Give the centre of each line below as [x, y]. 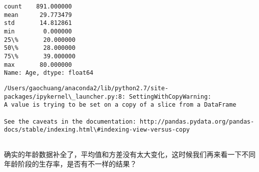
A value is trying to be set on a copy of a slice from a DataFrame [120, 105]
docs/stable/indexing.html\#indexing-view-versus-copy [97, 130]
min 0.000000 [38, 31]
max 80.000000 [38, 65]
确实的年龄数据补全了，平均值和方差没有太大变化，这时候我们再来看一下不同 [130, 154]
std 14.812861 [38, 23]
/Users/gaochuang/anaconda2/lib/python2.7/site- [86, 88]
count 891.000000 [38, 6]
